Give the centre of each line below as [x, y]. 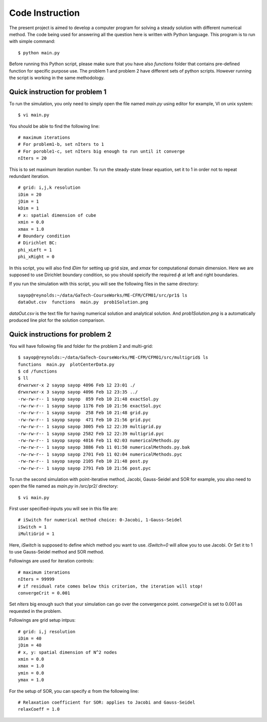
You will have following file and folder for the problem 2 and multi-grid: [81, 346]
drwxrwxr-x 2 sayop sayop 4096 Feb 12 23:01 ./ [77, 385]
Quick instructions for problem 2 [60, 334]
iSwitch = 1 [32, 527]
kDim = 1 [28, 208]
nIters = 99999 [36, 579]
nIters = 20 [32, 158]
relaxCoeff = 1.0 [39, 709]
